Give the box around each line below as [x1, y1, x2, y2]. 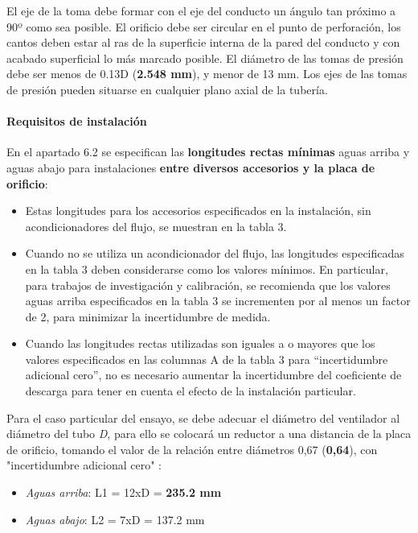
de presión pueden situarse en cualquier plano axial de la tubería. [6, 81, 328, 97]
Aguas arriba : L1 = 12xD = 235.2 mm [25, 484, 222, 501]
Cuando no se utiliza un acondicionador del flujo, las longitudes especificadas [25, 245, 404, 262]
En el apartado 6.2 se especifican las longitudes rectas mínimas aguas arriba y [6, 143, 410, 160]
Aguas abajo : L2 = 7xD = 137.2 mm [25, 510, 205, 527]
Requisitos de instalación [6, 113, 147, 130]
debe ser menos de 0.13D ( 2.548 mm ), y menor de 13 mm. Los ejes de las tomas [6, 65, 408, 82]
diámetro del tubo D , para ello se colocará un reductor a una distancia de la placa [6, 425, 412, 442]
